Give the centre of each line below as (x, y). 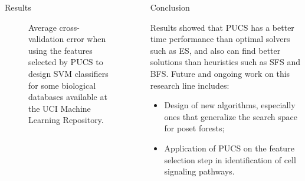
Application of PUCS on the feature (229, 148)
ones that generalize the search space (231, 116)
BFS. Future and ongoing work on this (220, 73)
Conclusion (170, 7)
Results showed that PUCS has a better (222, 27)
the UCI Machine (60, 108)
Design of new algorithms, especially (230, 105)
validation (46, 39)
